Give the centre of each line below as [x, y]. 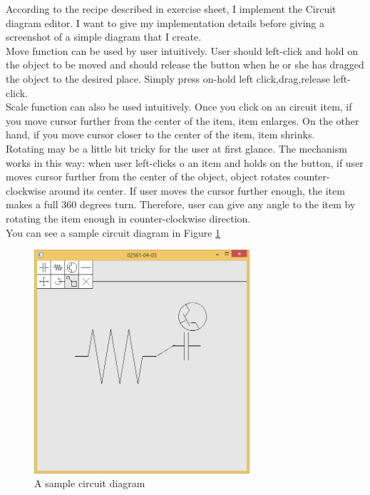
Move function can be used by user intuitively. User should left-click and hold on [182, 50]
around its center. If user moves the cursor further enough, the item [197, 190]
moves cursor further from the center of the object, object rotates [148, 177]
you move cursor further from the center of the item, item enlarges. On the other [183, 120]
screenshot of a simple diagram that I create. [104, 37]
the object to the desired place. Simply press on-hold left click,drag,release [168, 78]
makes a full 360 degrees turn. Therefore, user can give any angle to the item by [181, 204]
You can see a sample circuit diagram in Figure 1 [113, 232]
